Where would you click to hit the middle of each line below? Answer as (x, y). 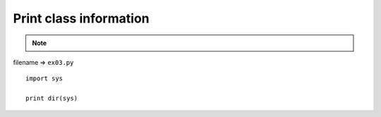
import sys (44, 79)
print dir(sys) (52, 98)
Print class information (81, 18)
